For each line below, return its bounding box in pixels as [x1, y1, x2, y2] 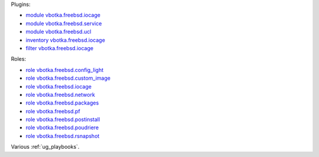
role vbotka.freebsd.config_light [25, 66, 103, 73]
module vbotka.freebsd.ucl [25, 28, 92, 35]
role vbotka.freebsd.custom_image [25, 74, 110, 82]
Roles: [11, 55, 27, 63]
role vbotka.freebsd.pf [25, 107, 80, 115]
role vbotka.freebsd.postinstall [25, 116, 100, 123]
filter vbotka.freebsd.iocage [25, 44, 94, 51]
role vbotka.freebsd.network [25, 91, 96, 98]
